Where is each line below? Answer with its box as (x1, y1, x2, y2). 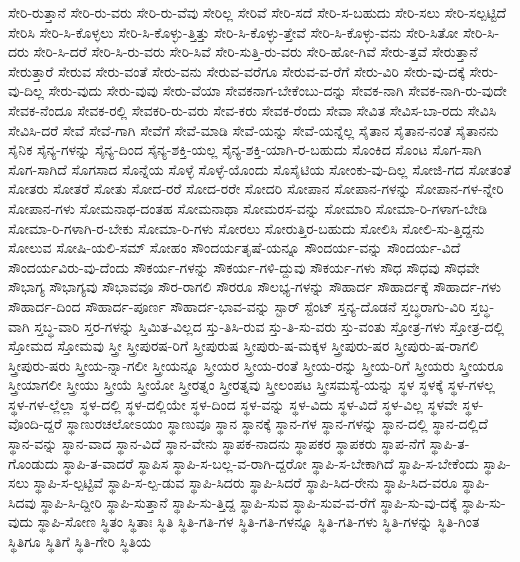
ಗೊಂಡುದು (8, 452, 59, 473)
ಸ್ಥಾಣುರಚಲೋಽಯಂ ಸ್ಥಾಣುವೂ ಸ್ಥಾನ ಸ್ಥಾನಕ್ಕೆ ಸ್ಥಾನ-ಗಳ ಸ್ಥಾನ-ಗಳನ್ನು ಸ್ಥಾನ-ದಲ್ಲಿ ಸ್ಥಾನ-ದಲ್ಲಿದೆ (66, 413, 488, 434)
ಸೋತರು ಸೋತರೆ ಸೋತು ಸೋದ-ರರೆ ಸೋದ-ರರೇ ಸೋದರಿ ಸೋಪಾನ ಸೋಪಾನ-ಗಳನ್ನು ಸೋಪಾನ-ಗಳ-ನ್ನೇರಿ (8, 178, 504, 199)
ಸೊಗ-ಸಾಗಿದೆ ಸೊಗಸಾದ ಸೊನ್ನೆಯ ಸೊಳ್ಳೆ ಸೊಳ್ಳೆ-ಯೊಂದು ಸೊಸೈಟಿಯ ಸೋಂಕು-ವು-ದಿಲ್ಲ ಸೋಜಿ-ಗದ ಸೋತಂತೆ (8, 158, 512, 179)
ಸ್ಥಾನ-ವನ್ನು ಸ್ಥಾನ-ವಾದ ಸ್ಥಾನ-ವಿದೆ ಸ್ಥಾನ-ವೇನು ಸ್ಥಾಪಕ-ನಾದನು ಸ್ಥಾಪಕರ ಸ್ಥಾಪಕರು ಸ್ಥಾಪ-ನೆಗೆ (8, 433, 426, 454)
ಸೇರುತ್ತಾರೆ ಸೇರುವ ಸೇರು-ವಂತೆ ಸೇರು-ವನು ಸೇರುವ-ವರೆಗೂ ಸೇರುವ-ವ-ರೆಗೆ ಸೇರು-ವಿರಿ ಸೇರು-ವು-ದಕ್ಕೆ (8, 60, 465, 81)
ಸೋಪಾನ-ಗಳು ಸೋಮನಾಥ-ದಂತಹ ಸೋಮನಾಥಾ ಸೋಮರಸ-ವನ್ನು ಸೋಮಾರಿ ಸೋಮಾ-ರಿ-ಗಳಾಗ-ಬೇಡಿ (8, 197, 488, 218)
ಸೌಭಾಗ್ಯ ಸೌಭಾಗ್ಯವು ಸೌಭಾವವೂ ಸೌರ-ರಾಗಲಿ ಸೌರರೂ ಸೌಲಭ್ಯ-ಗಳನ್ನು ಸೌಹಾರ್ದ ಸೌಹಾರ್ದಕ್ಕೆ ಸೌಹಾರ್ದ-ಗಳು (8, 276, 502, 297)
